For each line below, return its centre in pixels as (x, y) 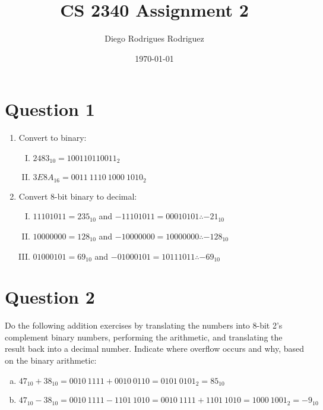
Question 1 (50, 109)
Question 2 (50, 297)
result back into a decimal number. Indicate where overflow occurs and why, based (155, 348)
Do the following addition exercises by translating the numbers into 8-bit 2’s (144, 325)
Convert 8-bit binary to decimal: (78, 196)
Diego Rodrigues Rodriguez (154, 38)
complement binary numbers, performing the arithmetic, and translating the (144, 337)
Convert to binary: (53, 138)
